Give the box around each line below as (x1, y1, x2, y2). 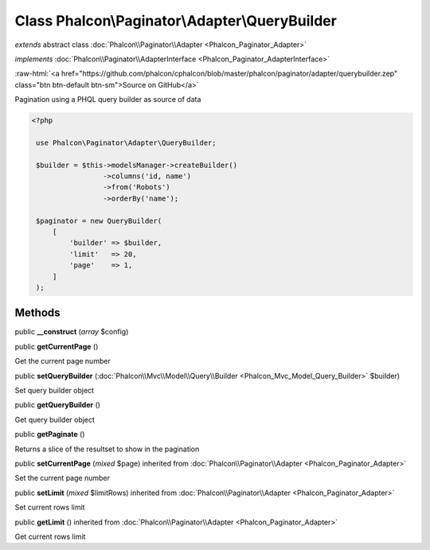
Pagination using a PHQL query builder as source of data (14, 95, 201, 104)
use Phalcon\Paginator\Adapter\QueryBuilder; (36, 138, 217, 147)
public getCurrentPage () (14, 341, 99, 351)
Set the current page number (14, 474, 111, 483)
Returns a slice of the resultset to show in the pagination (14, 444, 200, 454)
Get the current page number (14, 357, 111, 366)
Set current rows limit (14, 502, 85, 513)
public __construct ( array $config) (14, 327, 129, 337)
